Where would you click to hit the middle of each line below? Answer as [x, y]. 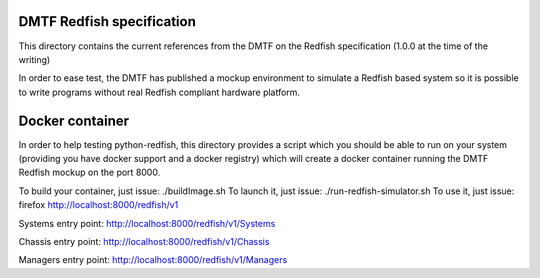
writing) [34, 59]
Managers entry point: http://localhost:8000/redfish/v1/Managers [153, 260]
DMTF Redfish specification [107, 21]
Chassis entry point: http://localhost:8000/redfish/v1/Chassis [144, 241]
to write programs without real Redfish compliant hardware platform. [159, 92]
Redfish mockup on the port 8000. [89, 172]
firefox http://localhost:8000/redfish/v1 [98, 205]
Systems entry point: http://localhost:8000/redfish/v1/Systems [147, 223]
